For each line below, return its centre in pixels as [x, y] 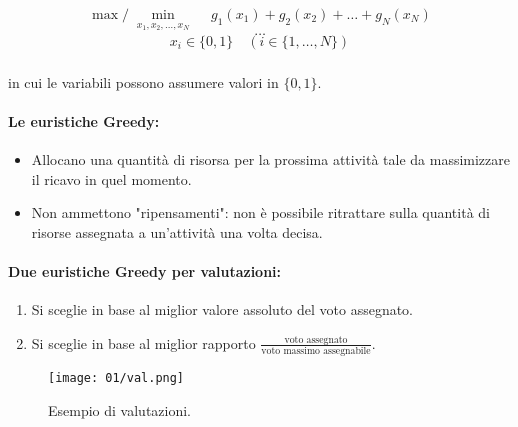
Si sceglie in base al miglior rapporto [143, 342]
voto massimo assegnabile [316, 351]
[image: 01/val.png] [116, 378]
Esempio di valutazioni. [120, 409]
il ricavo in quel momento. [111, 178]
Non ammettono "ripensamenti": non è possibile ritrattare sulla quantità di [260, 212]
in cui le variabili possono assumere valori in [143, 81]
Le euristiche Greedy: [84, 120]
